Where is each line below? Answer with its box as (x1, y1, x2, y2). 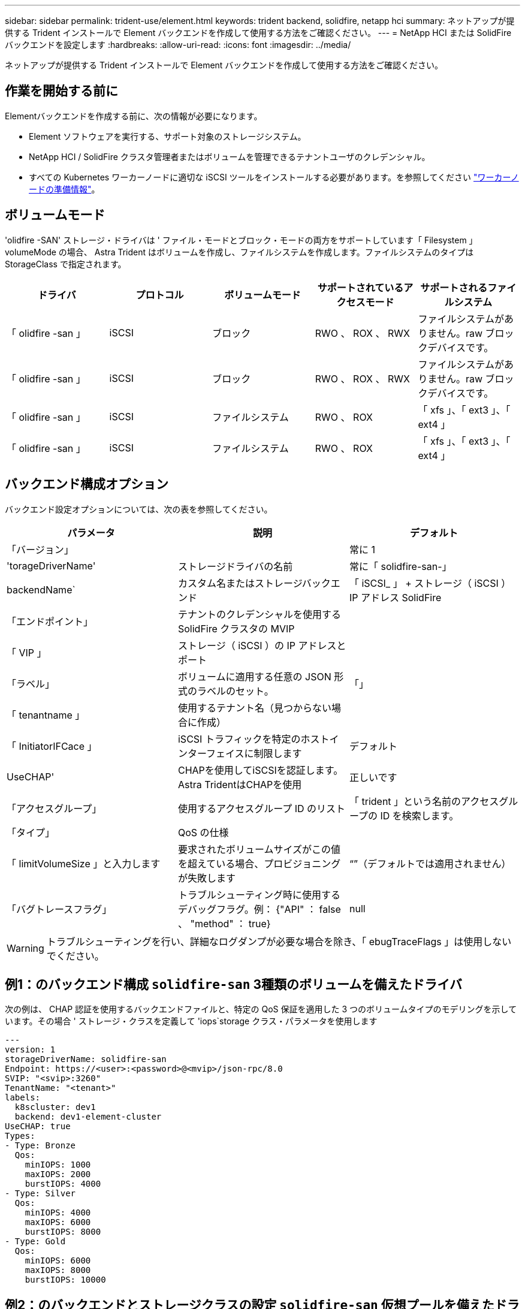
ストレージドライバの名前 (177, 560, 293, 572)
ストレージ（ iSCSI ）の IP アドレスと (177, 639, 346, 652)
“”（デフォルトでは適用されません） (349, 857, 511, 870)
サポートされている (317, 281, 404, 294)
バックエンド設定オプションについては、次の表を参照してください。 (5, 503, 273, 514)
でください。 (46, 949, 104, 962)
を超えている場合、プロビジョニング (177, 857, 341, 870)
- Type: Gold (5, 1236, 66, 1247)
